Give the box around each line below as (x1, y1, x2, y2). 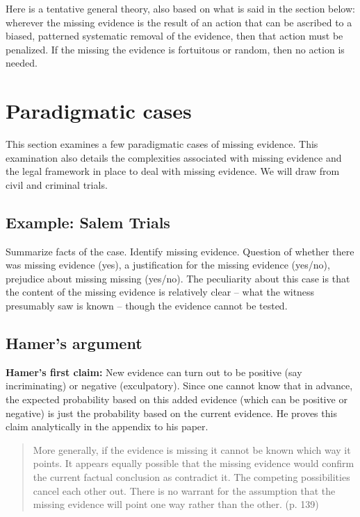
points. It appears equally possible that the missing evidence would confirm (33, 456, 354, 471)
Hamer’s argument (6, 332, 142, 354)
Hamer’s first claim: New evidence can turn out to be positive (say (6, 364, 302, 379)
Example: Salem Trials (6, 211, 170, 232)
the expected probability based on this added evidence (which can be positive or (6, 392, 347, 407)
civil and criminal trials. (6, 177, 108, 192)
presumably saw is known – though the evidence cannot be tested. (6, 298, 288, 313)
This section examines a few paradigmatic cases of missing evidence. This (6, 137, 318, 151)
